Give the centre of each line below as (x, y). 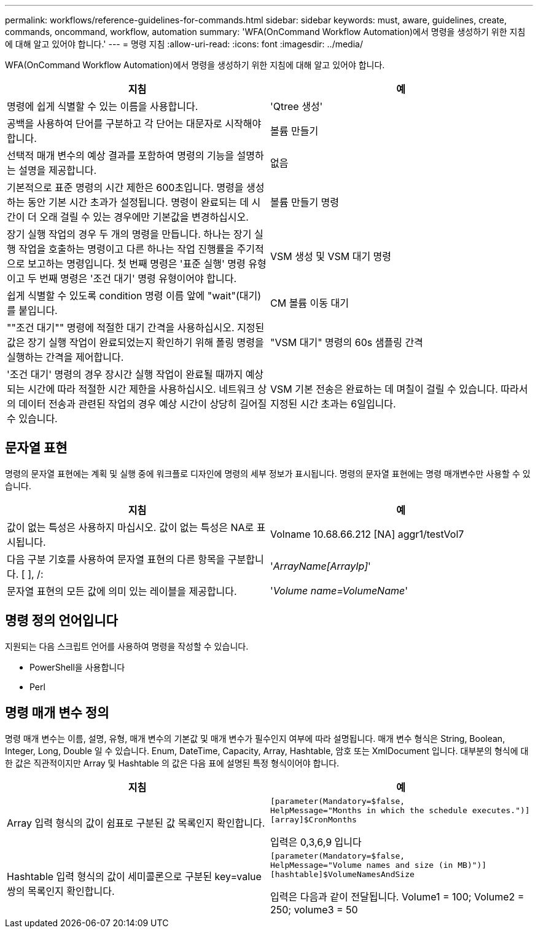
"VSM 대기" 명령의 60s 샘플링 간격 (347, 342)
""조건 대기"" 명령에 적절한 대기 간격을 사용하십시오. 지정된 (136, 328)
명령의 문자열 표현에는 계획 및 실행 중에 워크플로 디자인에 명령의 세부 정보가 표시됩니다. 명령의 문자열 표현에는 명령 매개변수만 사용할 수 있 (268, 473)
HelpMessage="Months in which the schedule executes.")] (400, 810)
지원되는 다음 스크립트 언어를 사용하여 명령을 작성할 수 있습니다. (127, 646)
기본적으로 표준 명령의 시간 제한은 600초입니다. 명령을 (125, 187)
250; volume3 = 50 (314, 909)
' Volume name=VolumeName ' (339, 590)
